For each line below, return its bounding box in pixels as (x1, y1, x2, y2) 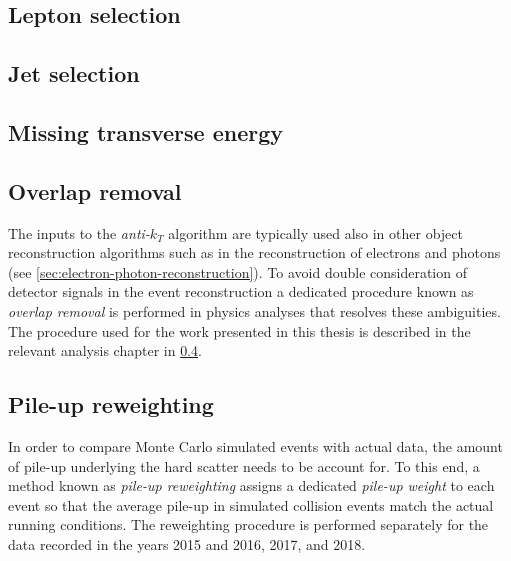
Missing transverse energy (8, 116, 284, 147)
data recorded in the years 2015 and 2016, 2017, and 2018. (8, 533, 366, 554)
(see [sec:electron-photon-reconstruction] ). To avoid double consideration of (8, 261, 467, 282)
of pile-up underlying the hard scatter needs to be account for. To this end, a (8, 455, 480, 476)
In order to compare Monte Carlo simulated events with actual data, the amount (8, 435, 503, 456)
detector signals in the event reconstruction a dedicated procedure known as (8, 281, 474, 302)
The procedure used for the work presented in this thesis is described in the (8, 320, 471, 341)
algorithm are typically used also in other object (168, 222, 463, 243)
